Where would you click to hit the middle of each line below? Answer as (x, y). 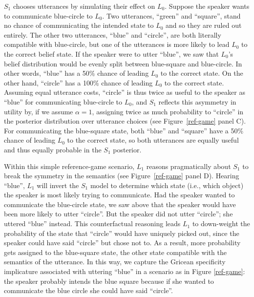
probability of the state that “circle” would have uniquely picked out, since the (122, 233)
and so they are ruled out (204, 25)
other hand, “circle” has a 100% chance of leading (78, 82)
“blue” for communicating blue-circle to (63, 101)
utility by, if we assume (39, 111)
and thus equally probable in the (53, 149)
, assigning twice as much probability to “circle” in (168, 111)
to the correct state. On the (202, 73)
